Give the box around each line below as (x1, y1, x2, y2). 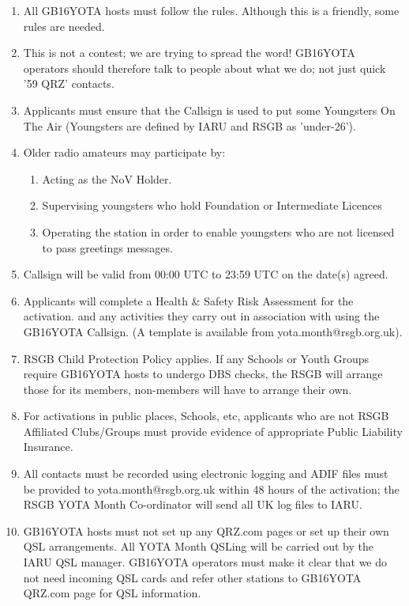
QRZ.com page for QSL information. (23, 585, 201, 601)
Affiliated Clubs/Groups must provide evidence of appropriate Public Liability (23, 422, 403, 439)
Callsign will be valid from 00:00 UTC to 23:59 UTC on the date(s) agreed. (23, 266, 388, 282)
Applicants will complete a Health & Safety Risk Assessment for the (23, 292, 354, 309)
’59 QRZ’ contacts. (23, 75, 114, 92)
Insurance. (23, 438, 73, 455)
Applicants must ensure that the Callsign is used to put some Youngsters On (23, 101, 396, 118)
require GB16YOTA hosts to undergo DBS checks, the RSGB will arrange (23, 365, 383, 382)
